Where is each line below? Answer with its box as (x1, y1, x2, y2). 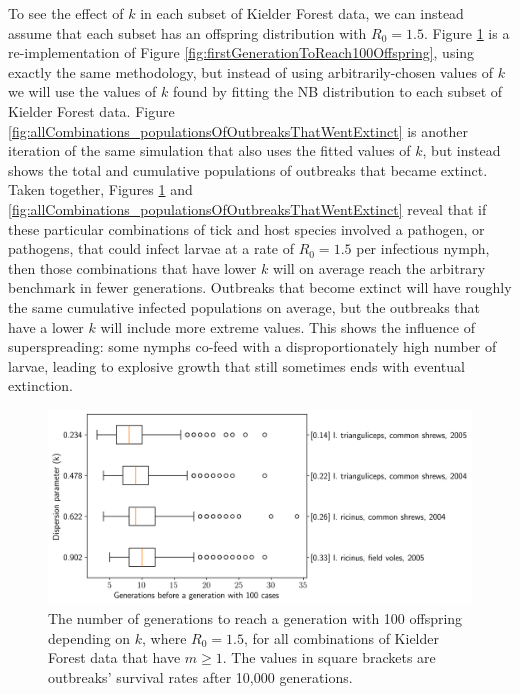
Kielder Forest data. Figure (8, 100, 175, 121)
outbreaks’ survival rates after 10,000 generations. (48, 666, 353, 687)
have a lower (8, 316, 84, 337)
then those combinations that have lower (8, 257, 257, 278)
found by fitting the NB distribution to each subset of (172, 81, 503, 102)
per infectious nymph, (356, 238, 490, 259)
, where (142, 627, 187, 648)
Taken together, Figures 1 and (8, 179, 193, 200)
